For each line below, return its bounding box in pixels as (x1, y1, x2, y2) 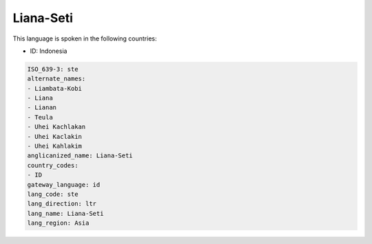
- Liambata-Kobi (27, 85, 83, 92)
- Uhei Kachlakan (27, 123, 86, 131)
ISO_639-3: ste (27, 65, 79, 73)
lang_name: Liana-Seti (27, 210, 104, 217)
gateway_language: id (27, 181, 101, 188)
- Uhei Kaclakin (27, 133, 83, 140)
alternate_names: (27, 75, 86, 82)
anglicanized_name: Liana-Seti (27, 152, 134, 159)
